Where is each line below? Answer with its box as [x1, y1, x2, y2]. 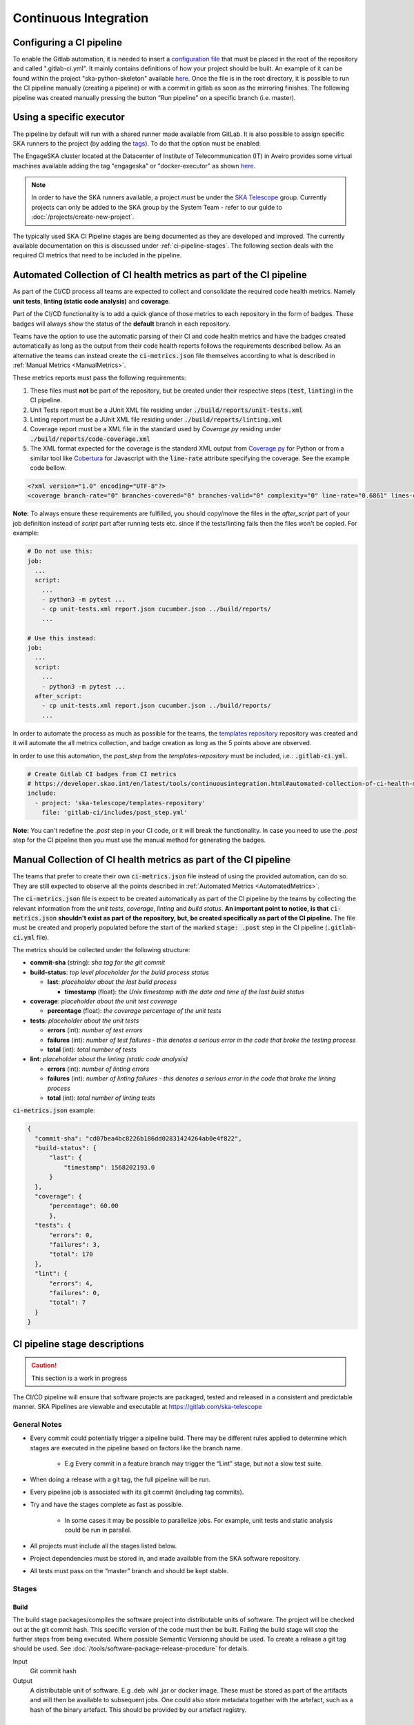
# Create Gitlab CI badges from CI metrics [27, 770, 177, 778]
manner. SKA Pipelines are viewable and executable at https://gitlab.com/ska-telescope [12, 1403, 262, 1411]
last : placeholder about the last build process [47, 978, 177, 986]
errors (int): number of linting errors [47, 1065, 150, 1073]
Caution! [31, 1361, 57, 1370]
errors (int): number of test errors [47, 1026, 143, 1034]
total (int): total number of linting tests [47, 1094, 156, 1102]
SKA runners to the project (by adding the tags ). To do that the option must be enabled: [12, 139, 262, 148]
